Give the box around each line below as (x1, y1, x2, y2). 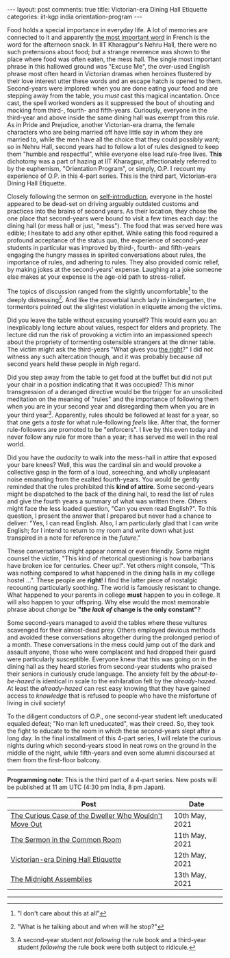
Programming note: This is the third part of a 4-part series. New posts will (7, 775, 217, 784)
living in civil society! (7, 698, 66, 707)
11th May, (173, 830, 207, 840)
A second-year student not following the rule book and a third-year (16, 935, 207, 944)
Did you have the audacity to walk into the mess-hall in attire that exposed (7, 453, 217, 461)
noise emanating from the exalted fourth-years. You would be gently (7, 475, 200, 483)
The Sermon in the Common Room (10, 834, 122, 844)
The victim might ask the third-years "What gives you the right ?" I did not (7, 345, 214, 354)
